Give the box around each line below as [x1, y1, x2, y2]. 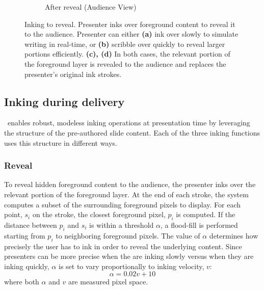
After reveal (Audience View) [45, 2, 137, 12]
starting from [4, 230, 45, 241]
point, [4, 209, 22, 220]
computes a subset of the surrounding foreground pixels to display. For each [4, 199, 241, 209]
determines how [209, 230, 258, 241]
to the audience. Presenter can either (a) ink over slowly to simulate [24, 29, 239, 39]
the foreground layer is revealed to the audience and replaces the [24, 58, 226, 69]
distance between [4, 219, 57, 230]
